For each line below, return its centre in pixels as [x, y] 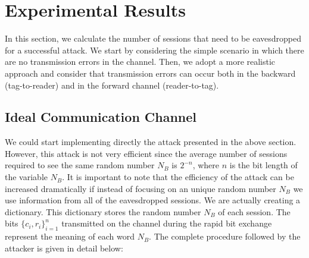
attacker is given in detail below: [64, 248]
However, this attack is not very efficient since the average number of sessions [146, 153]
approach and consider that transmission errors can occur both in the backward [150, 73]
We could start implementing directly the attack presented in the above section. [151, 142]
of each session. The [254, 211]
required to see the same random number [80, 165]
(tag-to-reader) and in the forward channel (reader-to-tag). [112, 85]
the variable [26, 177]
